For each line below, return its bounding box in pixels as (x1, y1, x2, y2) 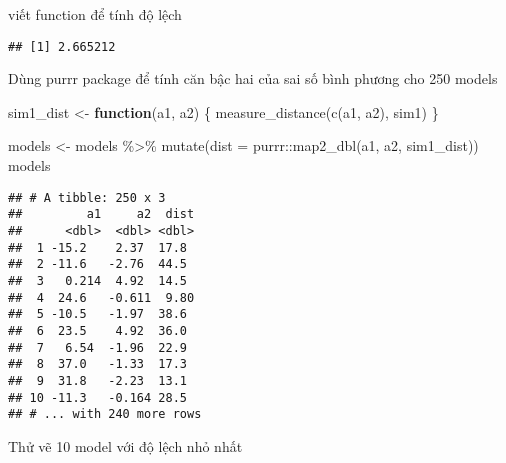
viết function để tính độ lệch (8, 4, 182, 24)
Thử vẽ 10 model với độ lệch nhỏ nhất (8, 435, 243, 456)
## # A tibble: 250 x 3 (8, 190, 166, 205)
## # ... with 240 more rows (8, 407, 202, 422)
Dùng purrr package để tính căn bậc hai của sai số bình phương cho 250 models (8, 68, 498, 89)
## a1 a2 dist (8, 207, 195, 222)
